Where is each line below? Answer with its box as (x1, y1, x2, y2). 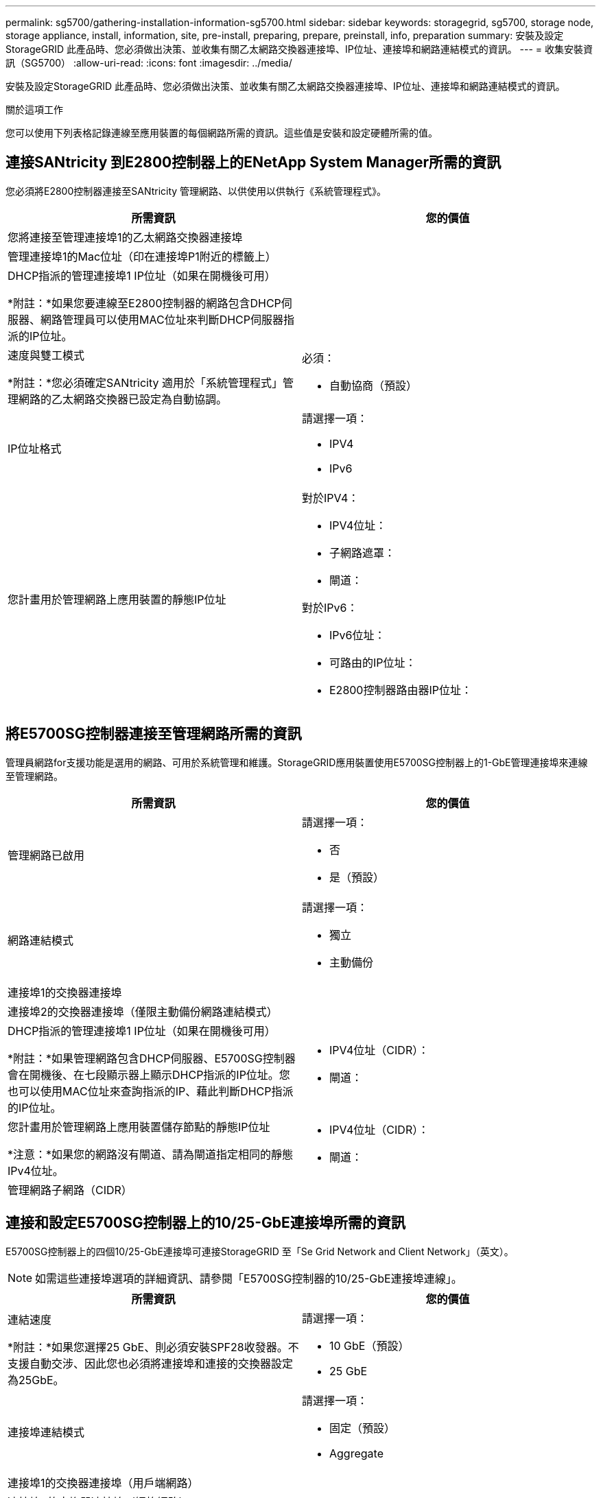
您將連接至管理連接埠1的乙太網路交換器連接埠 (8, 230, 243, 244)
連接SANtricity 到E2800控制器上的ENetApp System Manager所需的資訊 (5, 154, 501, 171)
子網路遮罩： (329, 545, 396, 560)
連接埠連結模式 (8, 1425, 85, 1439)
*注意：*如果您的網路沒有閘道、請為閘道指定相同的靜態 (8, 1147, 294, 1161)
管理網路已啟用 (8, 848, 85, 862)
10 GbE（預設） (329, 1338, 410, 1353)
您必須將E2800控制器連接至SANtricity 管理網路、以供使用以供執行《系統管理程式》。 (5, 185, 387, 197)
